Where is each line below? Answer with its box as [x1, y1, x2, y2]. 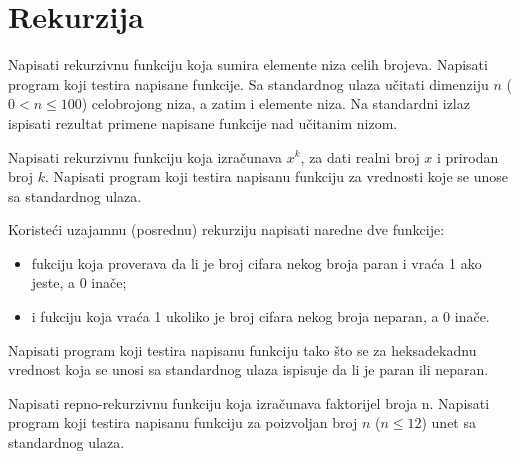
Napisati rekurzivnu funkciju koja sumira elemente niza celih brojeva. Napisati [8, 54, 488, 75]
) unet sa [421, 412, 476, 433]
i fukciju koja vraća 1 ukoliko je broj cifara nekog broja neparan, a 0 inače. [31, 306, 490, 327]
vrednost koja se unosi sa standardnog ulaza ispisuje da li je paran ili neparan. [8, 359, 489, 380]
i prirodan [437, 146, 499, 167]
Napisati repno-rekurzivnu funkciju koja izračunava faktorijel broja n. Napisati [8, 392, 490, 413]
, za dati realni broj [300, 146, 420, 167]
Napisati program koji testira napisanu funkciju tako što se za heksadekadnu [8, 339, 477, 360]
